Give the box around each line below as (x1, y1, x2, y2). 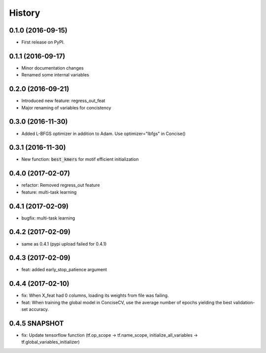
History (9, 7, 40, 18)
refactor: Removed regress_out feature (21, 182, 100, 188)
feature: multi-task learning (21, 189, 77, 195)
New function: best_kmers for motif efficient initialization (21, 156, 139, 162)
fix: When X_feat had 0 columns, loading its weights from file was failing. (21, 292, 169, 298)
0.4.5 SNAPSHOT (9, 319, 64, 327)
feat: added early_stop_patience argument (21, 267, 107, 273)
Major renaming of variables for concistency (21, 105, 111, 110)
